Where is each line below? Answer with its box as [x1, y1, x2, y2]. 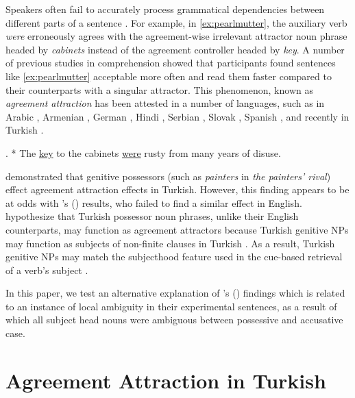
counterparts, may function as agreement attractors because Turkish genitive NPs [5, 222, 349, 236]
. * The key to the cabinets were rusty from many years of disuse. [5, 145, 281, 160]
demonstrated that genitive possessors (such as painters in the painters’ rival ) [5, 169, 331, 183]
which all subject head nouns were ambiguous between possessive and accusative [5, 312, 343, 327]
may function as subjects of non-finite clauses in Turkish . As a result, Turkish [5, 236, 335, 250]
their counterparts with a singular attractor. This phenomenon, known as [5, 82, 313, 97]
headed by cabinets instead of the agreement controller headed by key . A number [5, 42, 345, 56]
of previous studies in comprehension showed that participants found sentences [5, 55, 336, 70]
